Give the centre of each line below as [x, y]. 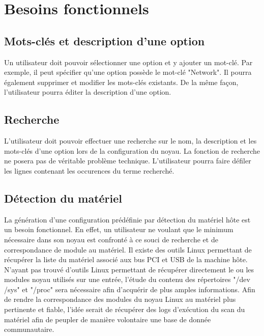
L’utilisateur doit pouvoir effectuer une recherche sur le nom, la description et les [130, 141]
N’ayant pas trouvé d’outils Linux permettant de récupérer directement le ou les [129, 269]
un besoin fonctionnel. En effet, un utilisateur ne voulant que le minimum [119, 229]
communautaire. [29, 329]
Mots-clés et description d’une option [105, 40]
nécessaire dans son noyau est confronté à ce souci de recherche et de [111, 239]
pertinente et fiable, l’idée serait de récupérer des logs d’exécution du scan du [125, 309]
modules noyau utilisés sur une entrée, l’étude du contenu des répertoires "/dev [127, 279]
